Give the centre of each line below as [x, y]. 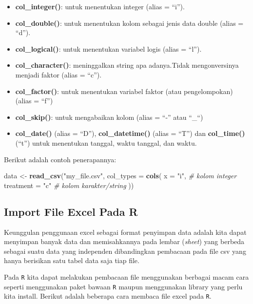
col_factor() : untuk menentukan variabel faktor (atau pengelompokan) [124, 91]
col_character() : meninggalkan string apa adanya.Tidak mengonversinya [127, 65]
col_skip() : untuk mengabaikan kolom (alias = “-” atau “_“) [109, 117]
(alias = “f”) [34, 101]
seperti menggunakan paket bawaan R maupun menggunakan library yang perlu [123, 286]
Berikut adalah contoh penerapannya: [60, 159]
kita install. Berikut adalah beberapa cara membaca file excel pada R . [108, 296]
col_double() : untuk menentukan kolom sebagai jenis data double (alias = [129, 23]
